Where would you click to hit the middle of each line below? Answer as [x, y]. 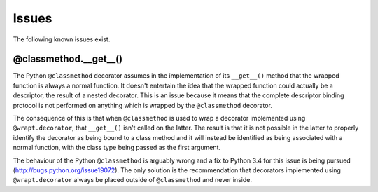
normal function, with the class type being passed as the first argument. [117, 148]
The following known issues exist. [62, 39]
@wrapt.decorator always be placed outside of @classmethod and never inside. [132, 180]
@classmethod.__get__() [68, 59]
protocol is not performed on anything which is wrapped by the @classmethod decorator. [143, 105]
